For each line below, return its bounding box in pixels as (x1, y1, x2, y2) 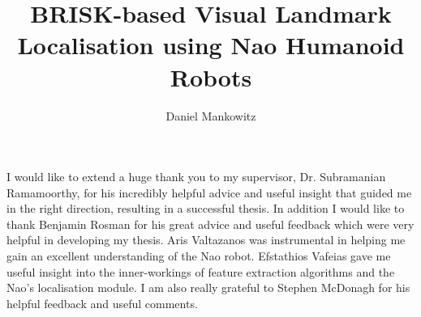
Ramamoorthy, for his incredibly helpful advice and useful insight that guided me (6, 184, 412, 201)
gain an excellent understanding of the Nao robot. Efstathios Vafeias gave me (6, 247, 391, 264)
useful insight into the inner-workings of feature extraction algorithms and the (6, 263, 395, 280)
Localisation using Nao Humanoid (17, 28, 405, 61)
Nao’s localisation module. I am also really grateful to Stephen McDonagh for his (6, 279, 410, 296)
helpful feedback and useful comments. (6, 294, 198, 311)
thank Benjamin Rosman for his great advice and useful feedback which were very (6, 215, 415, 232)
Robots (170, 60, 252, 93)
